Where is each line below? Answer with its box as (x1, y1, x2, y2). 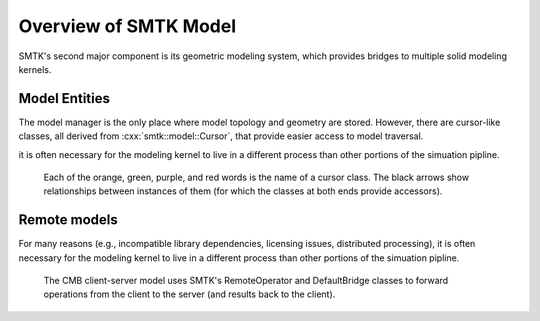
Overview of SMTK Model (18, 15, 237, 37)
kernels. (18, 63, 52, 75)
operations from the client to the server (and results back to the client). (43, 288, 336, 300)
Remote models (18, 211, 119, 229)
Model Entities (18, 90, 110, 107)
